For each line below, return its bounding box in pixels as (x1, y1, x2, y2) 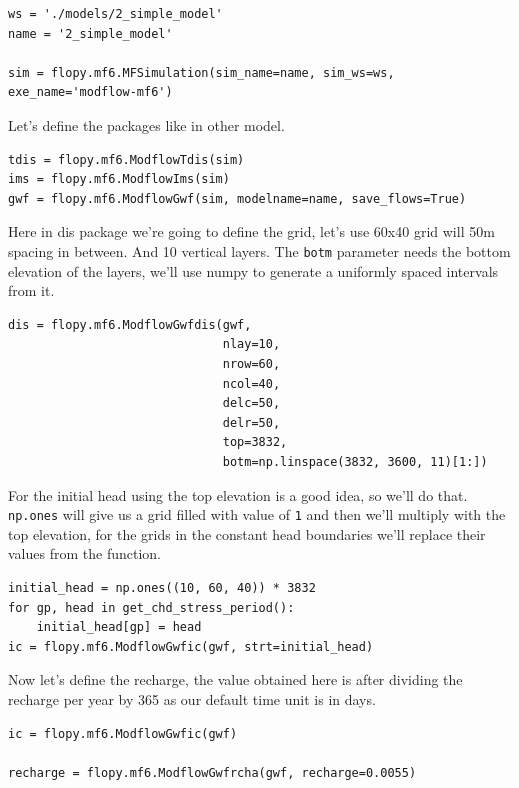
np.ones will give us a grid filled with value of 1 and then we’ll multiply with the (8, 504, 506, 525)
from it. (8, 280, 55, 301)
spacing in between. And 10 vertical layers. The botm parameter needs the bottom (8, 240, 511, 261)
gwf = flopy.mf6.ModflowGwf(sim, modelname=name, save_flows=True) (8, 191, 467, 206)
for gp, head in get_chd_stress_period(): (8, 600, 295, 615)
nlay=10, (222, 337, 281, 352)
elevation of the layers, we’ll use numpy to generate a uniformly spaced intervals (8, 260, 499, 281)
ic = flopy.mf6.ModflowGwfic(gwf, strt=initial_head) (8, 639, 374, 654)
